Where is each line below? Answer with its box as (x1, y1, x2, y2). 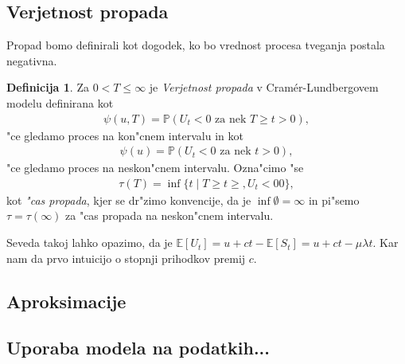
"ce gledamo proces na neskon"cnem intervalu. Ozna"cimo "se (6, 159, 304, 176)
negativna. (6, 52, 57, 68)
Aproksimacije (6, 288, 127, 313)
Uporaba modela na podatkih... (6, 335, 271, 360)
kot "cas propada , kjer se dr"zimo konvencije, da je (6, 191, 251, 208)
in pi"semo (308, 191, 360, 208)
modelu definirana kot (6, 94, 114, 111)
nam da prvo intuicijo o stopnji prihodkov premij (6, 249, 246, 266)
